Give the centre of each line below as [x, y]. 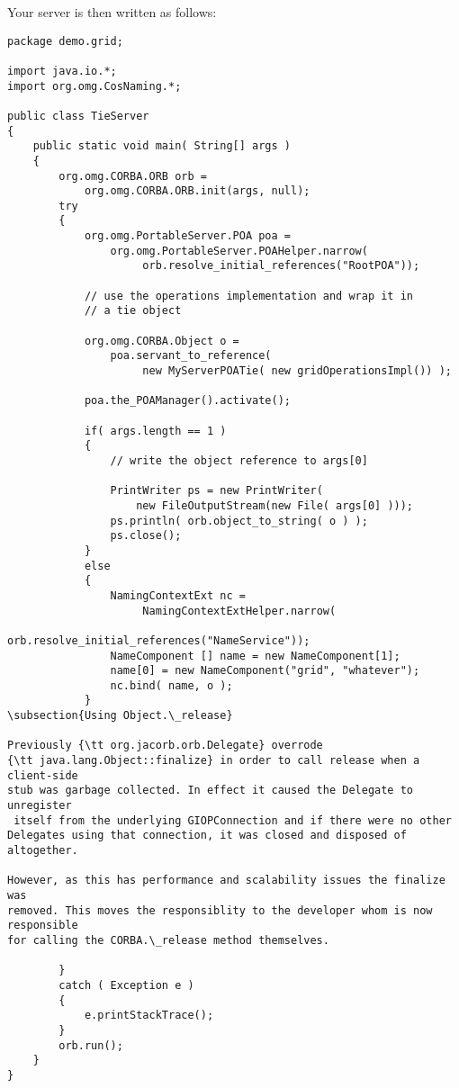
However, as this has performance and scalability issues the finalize [226, 881]
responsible [43, 926]
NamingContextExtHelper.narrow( [239, 611]
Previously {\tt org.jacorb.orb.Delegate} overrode [165, 746]
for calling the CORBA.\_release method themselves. [168, 940]
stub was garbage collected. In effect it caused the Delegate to [211, 791]
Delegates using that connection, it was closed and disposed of [207, 836]
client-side [43, 775]
